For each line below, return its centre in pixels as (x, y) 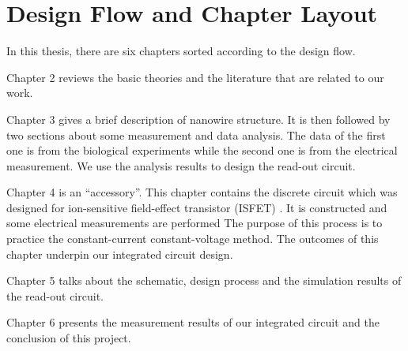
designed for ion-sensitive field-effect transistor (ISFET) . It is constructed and (197, 207)
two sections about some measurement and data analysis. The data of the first (196, 134)
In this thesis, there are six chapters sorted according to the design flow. (181, 51)
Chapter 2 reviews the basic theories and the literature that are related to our (195, 77)
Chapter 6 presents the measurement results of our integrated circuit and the (193, 322)
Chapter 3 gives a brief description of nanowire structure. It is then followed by (198, 119)
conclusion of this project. (69, 338)
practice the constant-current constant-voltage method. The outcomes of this (193, 239)
